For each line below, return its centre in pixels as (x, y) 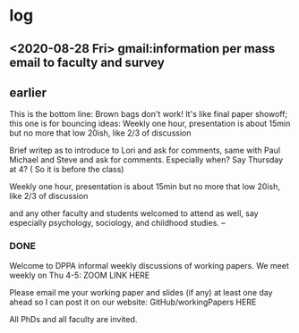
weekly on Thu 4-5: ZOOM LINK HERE (80, 275)
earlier (28, 92)
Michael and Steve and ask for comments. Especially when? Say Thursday (146, 160)
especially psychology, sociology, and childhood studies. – (117, 223)
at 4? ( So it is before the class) (67, 170)
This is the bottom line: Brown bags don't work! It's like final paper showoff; (149, 114)
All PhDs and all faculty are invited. (73, 319)
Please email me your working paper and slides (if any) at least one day (141, 292)
